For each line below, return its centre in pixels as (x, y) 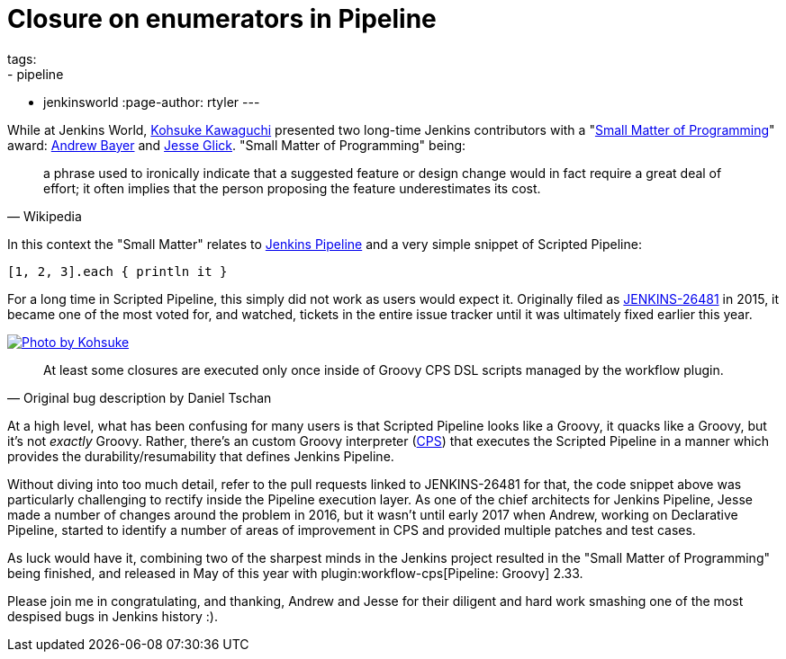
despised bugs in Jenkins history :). (113, 616)
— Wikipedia (45, 216)
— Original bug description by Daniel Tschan (140, 397)
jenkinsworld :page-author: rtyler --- (152, 102)
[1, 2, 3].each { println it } (117, 271)
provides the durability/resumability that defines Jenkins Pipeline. (201, 456)
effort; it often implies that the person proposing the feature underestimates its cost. (292, 188)
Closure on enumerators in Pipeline (222, 19)
